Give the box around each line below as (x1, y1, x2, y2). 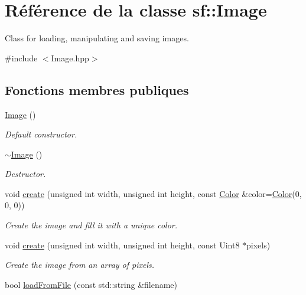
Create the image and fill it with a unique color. (5, 219, 178, 231)
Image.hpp (51, 51, 89, 64)
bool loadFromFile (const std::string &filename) (5, 278, 178, 290)
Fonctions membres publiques (5, 80, 189, 99)
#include (5, 51, 38, 64)
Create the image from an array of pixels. (5, 258, 155, 271)
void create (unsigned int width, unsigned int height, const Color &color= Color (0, (5, 187, 302, 199)
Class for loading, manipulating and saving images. (5, 32, 189, 44)
